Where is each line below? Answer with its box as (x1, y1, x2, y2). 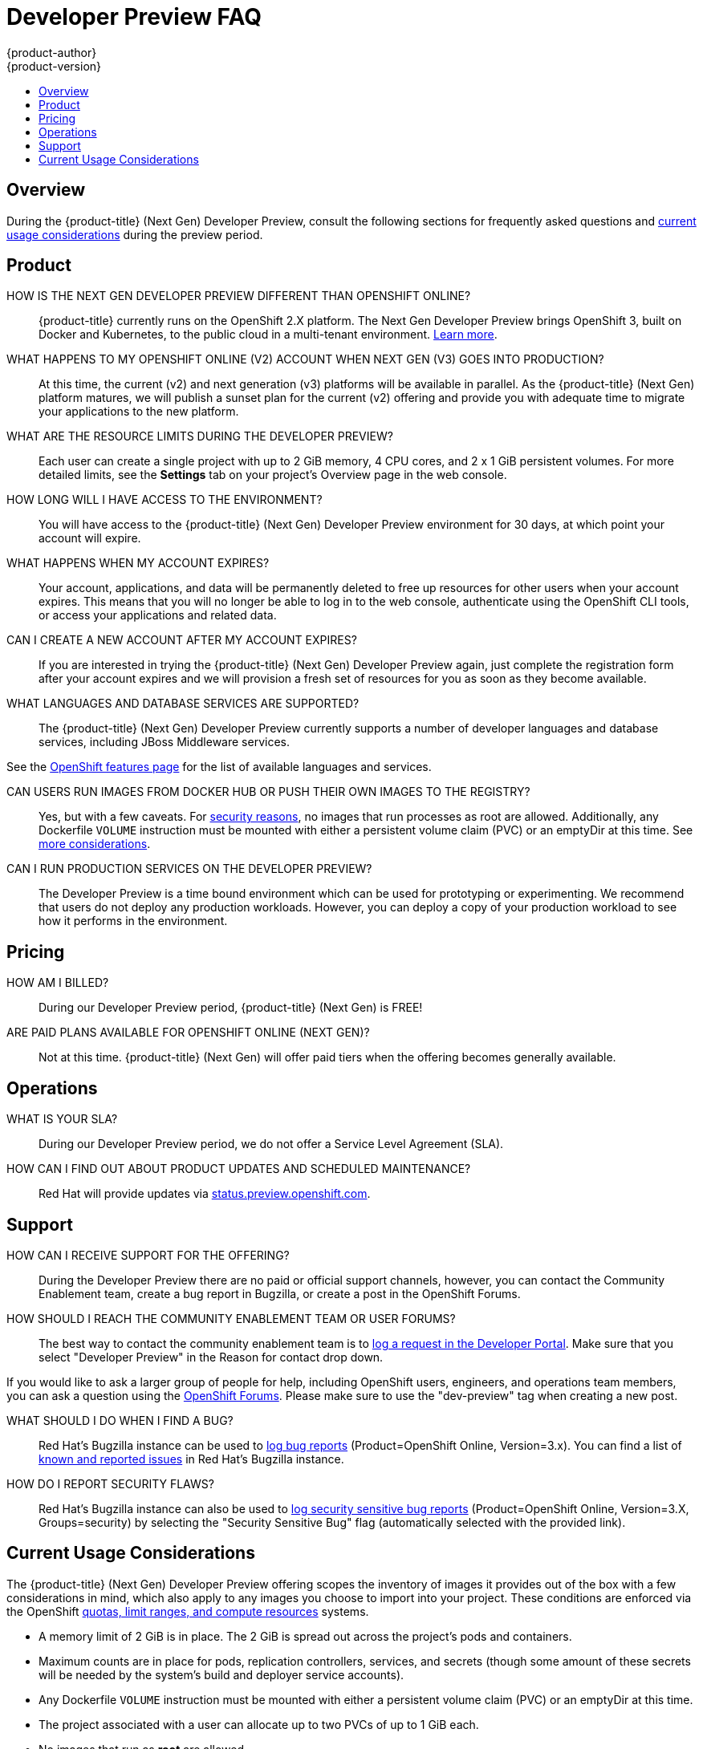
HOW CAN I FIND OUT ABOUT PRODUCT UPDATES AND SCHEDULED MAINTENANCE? (6, 1162, 471, 1176)
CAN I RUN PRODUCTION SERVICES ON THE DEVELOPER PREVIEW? (6, 862, 372, 876)
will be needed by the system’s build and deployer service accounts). (39, 1667, 404, 1682)
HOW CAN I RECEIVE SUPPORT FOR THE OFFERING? (6, 1248, 290, 1262)
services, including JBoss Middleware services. (39, 735, 290, 749)
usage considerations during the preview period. (6, 227, 263, 241)
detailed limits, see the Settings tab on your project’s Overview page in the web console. (39, 468, 507, 482)
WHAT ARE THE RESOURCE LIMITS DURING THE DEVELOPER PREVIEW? (6, 429, 393, 444)
